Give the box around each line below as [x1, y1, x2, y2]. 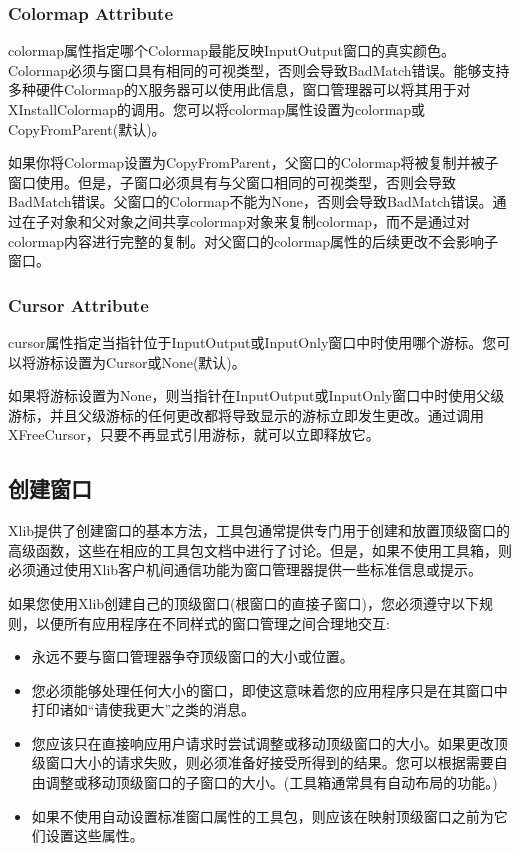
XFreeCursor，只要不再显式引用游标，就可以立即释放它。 [8, 424, 380, 445]
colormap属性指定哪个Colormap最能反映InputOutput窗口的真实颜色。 [8, 40, 455, 61]
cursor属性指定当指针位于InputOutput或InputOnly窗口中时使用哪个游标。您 [8, 331, 497, 352]
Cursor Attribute [8, 292, 149, 317]
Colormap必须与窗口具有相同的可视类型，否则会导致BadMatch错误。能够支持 [8, 59, 510, 80]
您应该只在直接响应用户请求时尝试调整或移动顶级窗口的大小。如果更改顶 [31, 732, 508, 753]
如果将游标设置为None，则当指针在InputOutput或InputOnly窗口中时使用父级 [8, 385, 505, 406]
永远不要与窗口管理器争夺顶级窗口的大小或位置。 [31, 646, 354, 667]
